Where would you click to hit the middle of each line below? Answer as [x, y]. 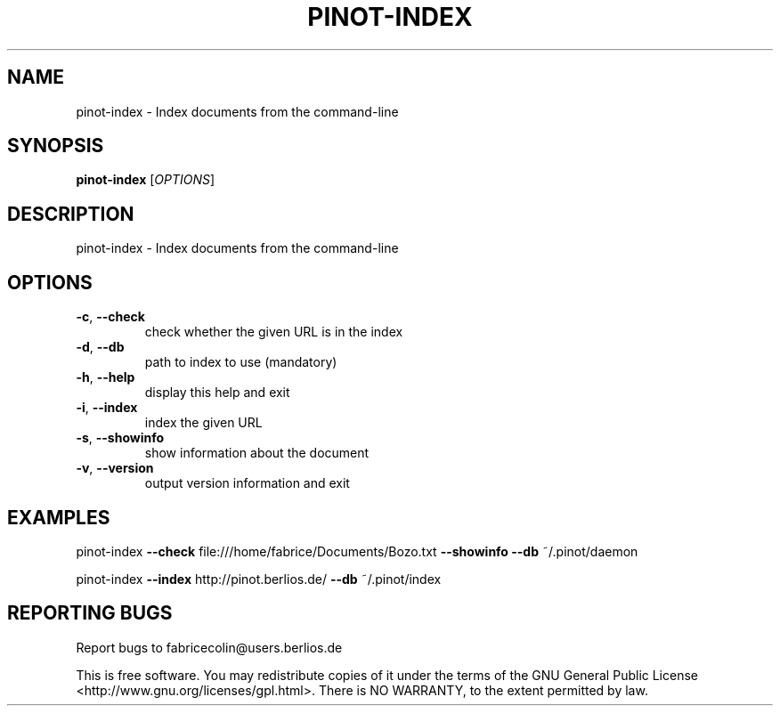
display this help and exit [217, 393]
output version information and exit [247, 483]
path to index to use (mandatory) [241, 362]
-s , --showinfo [120, 438]
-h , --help [106, 377]
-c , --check [110, 317]
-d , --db [100, 347]
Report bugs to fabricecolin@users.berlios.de [209, 647]
